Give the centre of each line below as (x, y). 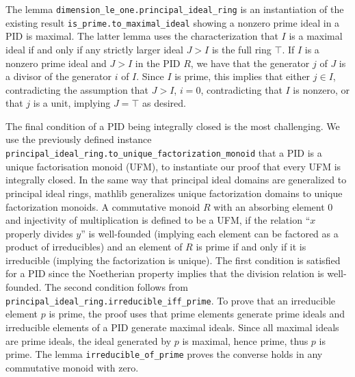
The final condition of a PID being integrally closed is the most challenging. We (173, 126)
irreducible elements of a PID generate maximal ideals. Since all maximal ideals (172, 327)
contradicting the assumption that (77, 89)
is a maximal (316, 36)
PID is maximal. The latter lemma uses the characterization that (142, 36)
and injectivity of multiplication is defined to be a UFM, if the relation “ (158, 220)
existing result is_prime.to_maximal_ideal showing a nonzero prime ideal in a (173, 22)
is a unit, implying (72, 103)
